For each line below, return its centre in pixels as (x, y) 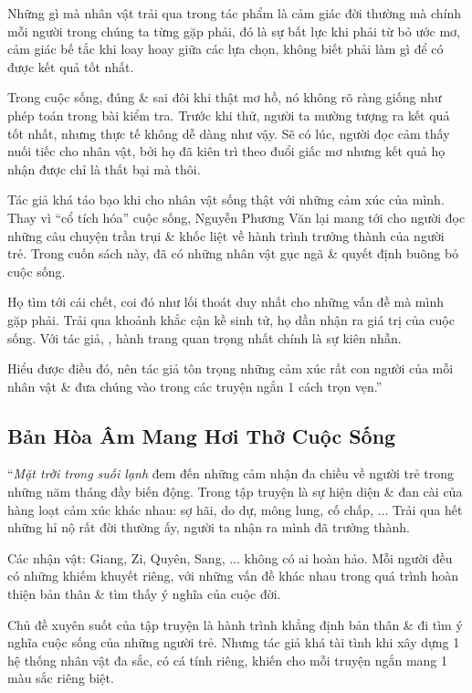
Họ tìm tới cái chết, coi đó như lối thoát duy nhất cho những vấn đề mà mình (226, 302)
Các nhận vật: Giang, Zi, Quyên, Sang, (116, 557)
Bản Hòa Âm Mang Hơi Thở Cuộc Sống (202, 435)
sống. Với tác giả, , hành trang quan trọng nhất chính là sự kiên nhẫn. (205, 337)
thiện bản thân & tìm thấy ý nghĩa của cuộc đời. (144, 594)
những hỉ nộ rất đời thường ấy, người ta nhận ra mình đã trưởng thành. (209, 527)
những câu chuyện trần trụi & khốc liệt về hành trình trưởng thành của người (226, 235)
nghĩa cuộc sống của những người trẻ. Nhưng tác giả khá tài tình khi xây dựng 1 (234, 642)
